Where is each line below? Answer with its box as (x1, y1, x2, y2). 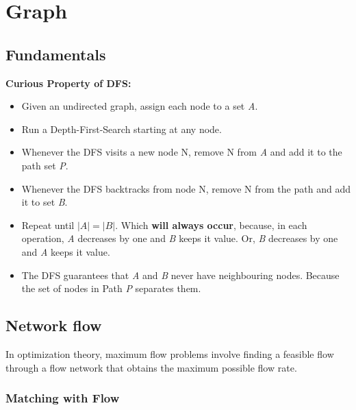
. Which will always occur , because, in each (115, 217, 307, 232)
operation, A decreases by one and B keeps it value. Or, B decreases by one (21, 231, 338, 245)
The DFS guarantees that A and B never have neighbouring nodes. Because (21, 267, 340, 282)
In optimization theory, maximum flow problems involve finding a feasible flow (5, 346, 334, 361)
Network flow (5, 315, 102, 336)
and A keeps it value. (21, 244, 110, 258)
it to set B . (21, 195, 68, 209)
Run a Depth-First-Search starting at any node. (21, 121, 222, 136)
